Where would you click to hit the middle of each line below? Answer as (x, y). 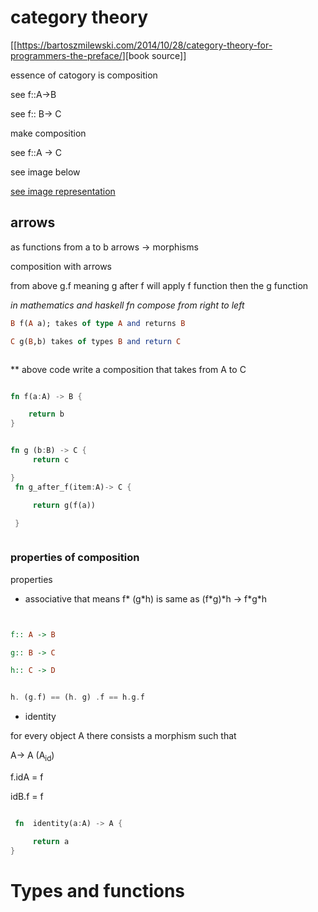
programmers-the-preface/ (66, 55)
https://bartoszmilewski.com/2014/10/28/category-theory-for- (144, 45)
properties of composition (75, 558)
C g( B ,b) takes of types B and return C (96, 341)
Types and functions (98, 890)
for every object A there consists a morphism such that (123, 736)
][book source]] (154, 55)
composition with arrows (61, 266)
